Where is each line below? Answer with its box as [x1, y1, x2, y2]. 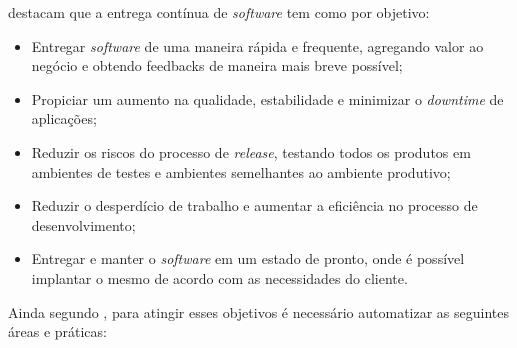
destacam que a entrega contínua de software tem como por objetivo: [8, 2, 430, 22]
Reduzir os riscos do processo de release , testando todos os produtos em [31, 141, 471, 162]
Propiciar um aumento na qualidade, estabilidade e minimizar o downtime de [31, 88, 504, 109]
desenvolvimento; [31, 214, 136, 235]
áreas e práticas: [8, 321, 107, 342]
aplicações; [31, 108, 97, 129]
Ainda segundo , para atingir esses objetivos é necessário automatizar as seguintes [8, 301, 509, 322]
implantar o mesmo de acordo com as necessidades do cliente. [31, 267, 408, 288]
